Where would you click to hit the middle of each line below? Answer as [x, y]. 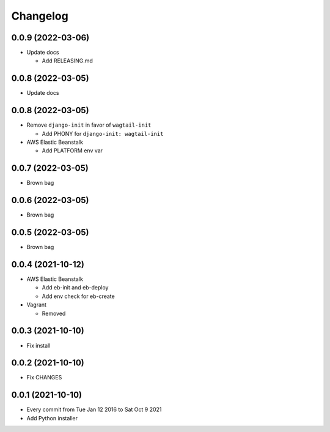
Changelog [40, 16]
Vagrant [37, 305]
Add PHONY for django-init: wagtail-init [103, 133]
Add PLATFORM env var [72, 151]
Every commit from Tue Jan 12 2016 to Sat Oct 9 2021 [94, 409]
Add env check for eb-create [79, 296]
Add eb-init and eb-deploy [75, 288]
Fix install [38, 345]
